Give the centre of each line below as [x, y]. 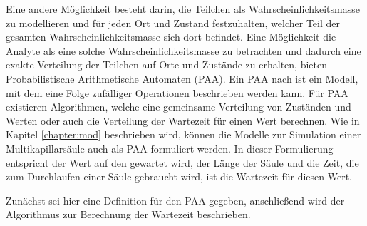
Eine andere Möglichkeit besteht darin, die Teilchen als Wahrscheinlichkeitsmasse [183, 9]
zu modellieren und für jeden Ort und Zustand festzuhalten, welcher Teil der [173, 22]
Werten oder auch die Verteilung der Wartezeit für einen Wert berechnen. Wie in [183, 120]
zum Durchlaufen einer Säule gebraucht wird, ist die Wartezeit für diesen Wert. [179, 176]
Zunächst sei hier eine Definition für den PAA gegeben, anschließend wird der [175, 200]
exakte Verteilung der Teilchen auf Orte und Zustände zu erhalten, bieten [166, 65]
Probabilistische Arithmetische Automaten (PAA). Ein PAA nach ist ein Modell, [182, 78]
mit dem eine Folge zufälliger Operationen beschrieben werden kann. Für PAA [177, 92]
